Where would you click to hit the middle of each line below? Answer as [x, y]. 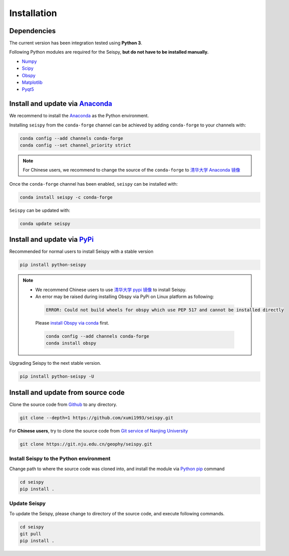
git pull [31, 534]
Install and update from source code [67, 392]
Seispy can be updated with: [40, 210]
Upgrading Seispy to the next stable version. [55, 363]
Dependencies [33, 31]
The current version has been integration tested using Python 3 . [76, 43]
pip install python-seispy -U [57, 377]
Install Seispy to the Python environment [60, 459]
